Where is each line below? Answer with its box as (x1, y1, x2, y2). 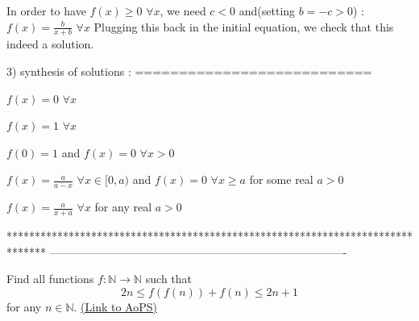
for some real (249, 171, 313, 188)
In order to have (6, 2, 86, 19)
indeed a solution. (6, 35, 94, 52)
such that (145, 270, 193, 287)
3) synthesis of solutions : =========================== (6, 63, 372, 80)
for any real (94, 198, 152, 215)
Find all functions (6, 270, 94, 287)
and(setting (239, 2, 296, 19)
